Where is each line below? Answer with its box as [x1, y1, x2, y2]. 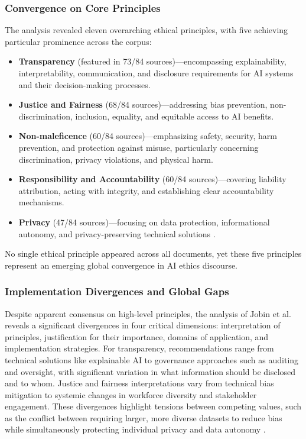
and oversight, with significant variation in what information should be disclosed [5, 365, 296, 377]
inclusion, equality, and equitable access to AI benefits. [75, 109, 274, 122]
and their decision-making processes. [18, 78, 151, 91]
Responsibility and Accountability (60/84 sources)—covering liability [18, 173, 287, 185]
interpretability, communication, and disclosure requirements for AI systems [18, 67, 294, 79]
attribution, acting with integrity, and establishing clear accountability [18, 184, 274, 196]
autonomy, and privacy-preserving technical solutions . [18, 227, 216, 240]
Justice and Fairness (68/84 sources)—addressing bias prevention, [18, 98, 268, 111]
